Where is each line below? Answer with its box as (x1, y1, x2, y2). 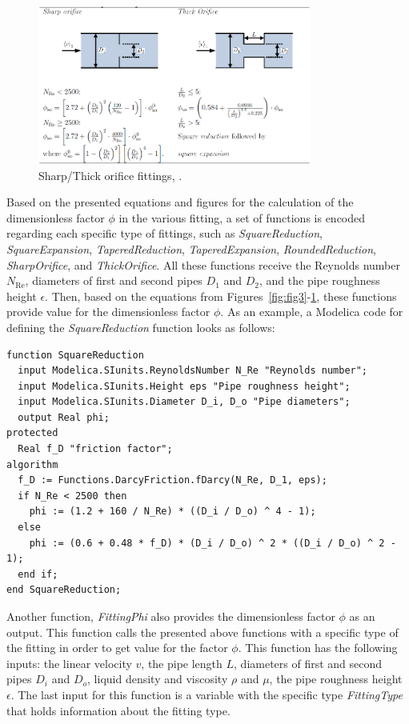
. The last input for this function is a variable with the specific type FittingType (10, 686, 403, 702)
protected (6, 427, 58, 439)
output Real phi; (18, 411, 110, 423)
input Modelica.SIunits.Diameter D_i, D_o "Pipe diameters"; (18, 396, 351, 408)
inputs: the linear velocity (6, 654, 132, 671)
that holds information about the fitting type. (6, 702, 231, 718)
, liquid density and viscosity (87, 670, 228, 687)
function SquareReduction (6, 349, 144, 361)
